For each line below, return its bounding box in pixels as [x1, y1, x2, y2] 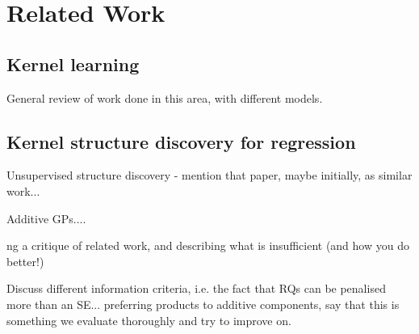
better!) [6, 252, 44, 269]
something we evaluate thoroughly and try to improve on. [6, 311, 291, 328]
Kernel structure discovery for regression [6, 129, 356, 154]
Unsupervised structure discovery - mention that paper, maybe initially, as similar [6, 167, 413, 184]
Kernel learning [6, 51, 140, 76]
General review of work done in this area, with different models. [6, 89, 323, 106]
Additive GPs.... [6, 209, 86, 226]
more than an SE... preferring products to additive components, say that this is [6, 295, 400, 312]
